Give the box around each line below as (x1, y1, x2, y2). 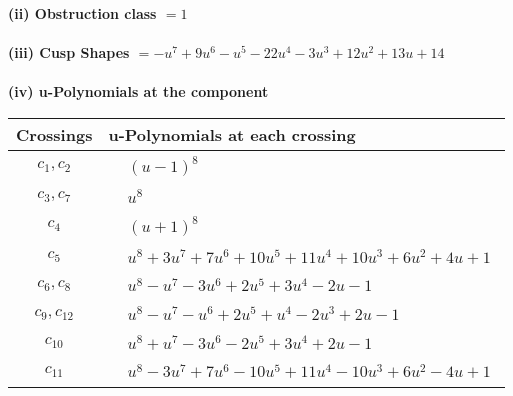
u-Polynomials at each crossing (108, 122, 356, 146)
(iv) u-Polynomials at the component (8, 81, 269, 102)
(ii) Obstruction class (8, 3, 157, 23)
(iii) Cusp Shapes (8, 42, 130, 63)
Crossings (16, 122, 93, 146)
